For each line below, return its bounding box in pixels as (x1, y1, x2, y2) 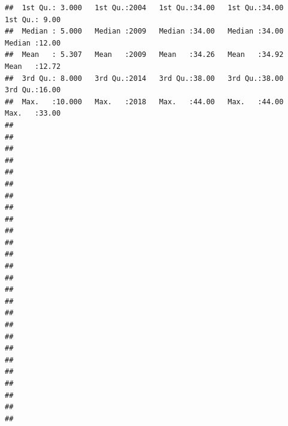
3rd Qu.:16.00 (5, 86, 61, 95)
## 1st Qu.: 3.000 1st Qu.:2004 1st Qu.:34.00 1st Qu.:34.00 (5, 4, 284, 12)
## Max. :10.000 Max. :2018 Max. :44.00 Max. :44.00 (5, 97, 284, 106)
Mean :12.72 (5, 62, 61, 71)
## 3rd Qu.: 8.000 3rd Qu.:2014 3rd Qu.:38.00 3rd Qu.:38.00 (5, 74, 284, 83)
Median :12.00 (5, 38, 61, 47)
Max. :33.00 (5, 109, 61, 118)
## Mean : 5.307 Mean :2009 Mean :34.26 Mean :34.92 (5, 50, 284, 59)
